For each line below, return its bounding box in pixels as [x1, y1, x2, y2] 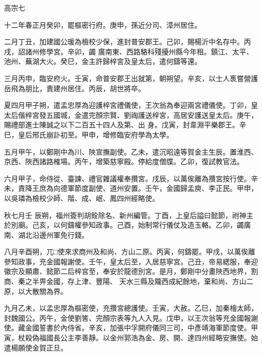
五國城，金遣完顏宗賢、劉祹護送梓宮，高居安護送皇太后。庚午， [46, 109, 258, 120]
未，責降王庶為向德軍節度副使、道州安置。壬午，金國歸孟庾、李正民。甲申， [4, 183, 258, 193]
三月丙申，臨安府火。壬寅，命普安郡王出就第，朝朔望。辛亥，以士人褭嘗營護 [4, 73, 258, 83]
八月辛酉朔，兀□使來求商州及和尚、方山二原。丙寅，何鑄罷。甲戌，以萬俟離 [4, 246, 255, 257]
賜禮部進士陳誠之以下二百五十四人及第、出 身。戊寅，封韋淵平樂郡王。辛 [4, 119, 246, 130]
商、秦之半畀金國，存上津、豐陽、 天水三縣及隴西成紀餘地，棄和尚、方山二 [4, 276, 253, 287]
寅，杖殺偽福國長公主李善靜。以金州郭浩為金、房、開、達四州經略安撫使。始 [4, 332, 258, 343]
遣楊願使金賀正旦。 [4, 342, 68, 352]
